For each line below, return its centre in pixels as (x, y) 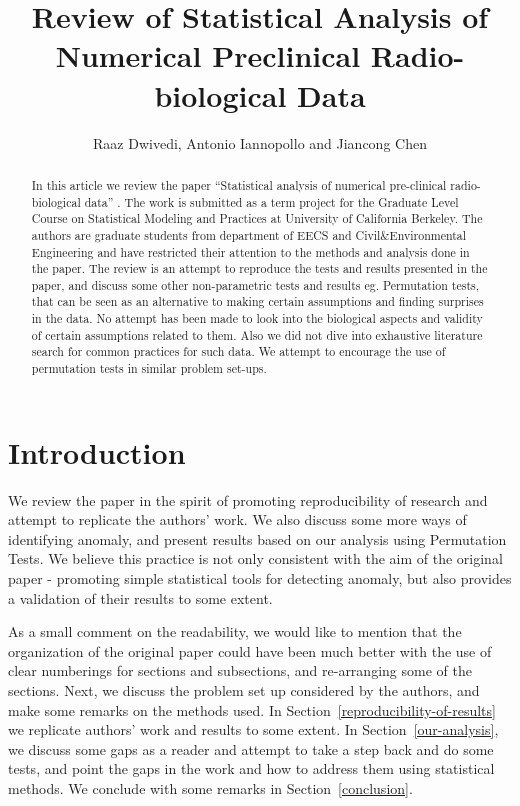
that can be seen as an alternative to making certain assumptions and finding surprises (257, 301)
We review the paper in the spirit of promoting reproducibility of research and (248, 499)
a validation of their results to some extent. (140, 597)
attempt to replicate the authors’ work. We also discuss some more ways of (237, 519)
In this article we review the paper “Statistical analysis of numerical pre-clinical (239, 184)
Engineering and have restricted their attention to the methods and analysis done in (250, 251)
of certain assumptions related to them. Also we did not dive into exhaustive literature (257, 334)
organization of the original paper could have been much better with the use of (250, 650)
